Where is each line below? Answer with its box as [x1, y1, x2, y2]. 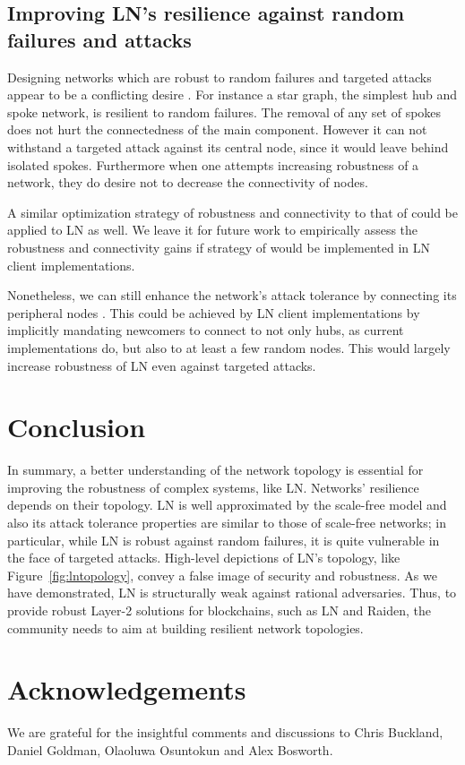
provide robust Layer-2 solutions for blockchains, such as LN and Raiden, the [7, 600, 431, 619]
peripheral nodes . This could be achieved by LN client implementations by [7, 303, 420, 322]
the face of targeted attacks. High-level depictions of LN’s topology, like [7, 548, 400, 567]
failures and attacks [7, 25, 192, 53]
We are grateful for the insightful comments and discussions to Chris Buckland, [7, 723, 443, 742]
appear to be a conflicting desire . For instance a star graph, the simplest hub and [7, 85, 458, 104]
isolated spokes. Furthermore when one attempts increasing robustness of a [7, 155, 419, 174]
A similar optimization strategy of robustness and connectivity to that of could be [7, 202, 458, 221]
